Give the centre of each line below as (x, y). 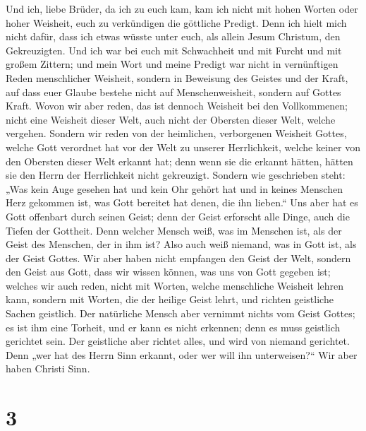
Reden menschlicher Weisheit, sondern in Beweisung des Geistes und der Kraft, (177, 77)
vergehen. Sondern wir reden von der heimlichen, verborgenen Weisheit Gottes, (176, 133)
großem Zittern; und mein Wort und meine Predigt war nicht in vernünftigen (172, 64)
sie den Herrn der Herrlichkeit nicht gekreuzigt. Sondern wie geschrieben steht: (176, 175)
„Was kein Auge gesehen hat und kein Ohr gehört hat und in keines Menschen (174, 188)
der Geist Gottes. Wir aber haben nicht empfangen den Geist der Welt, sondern (178, 258)
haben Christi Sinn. (48, 368)
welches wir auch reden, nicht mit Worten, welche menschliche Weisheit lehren (175, 285)
